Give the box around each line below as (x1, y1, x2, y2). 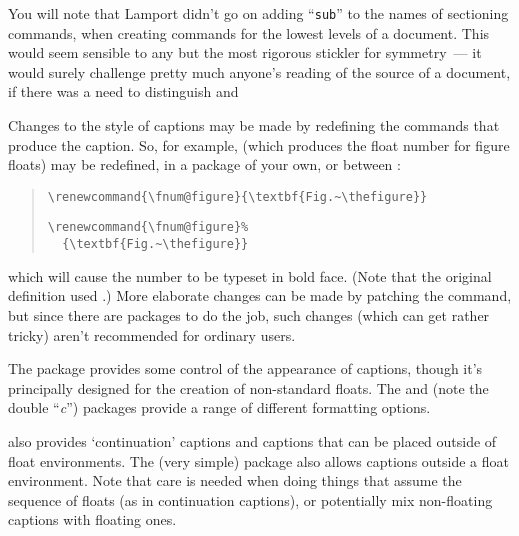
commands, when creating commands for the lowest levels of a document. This (8, 22, 490, 43)
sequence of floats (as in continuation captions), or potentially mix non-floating (8, 489, 493, 510)
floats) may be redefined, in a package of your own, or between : (8, 154, 401, 175)
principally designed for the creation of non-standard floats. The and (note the (8, 377, 489, 398)
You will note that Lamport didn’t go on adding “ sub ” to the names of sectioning (8, 3, 509, 23)
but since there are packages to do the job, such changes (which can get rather (8, 304, 490, 325)
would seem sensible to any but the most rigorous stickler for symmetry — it (8, 42, 482, 63)
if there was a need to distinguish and (8, 81, 239, 102)
